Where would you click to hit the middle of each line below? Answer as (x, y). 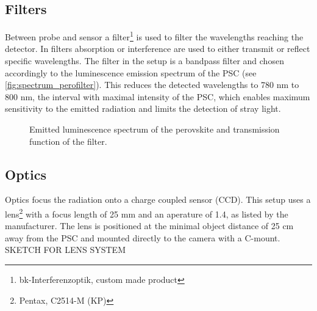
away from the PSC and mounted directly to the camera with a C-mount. (143, 237)
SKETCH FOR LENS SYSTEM (65, 250)
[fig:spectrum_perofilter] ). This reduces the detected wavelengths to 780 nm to (152, 85)
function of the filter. (68, 141)
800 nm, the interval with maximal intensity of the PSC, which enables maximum (158, 96)
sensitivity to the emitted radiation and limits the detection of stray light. (143, 108)
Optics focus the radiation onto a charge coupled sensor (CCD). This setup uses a (158, 199)
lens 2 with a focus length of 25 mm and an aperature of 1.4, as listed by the (147, 213)
